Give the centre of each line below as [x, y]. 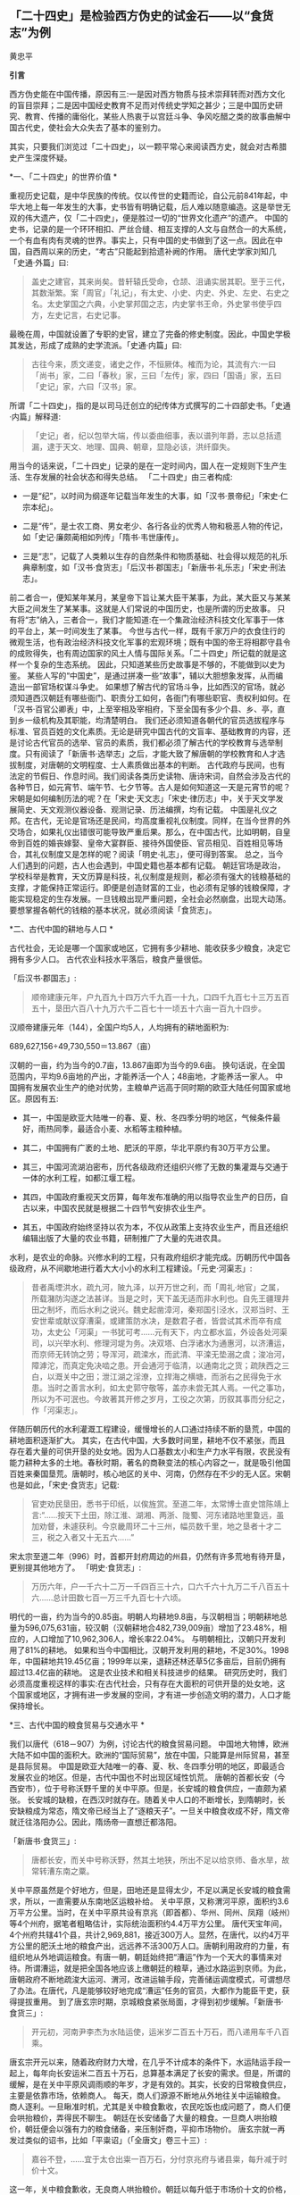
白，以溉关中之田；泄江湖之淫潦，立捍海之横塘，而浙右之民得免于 [152, 1376]
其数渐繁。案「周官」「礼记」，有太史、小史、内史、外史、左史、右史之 [160, 292]
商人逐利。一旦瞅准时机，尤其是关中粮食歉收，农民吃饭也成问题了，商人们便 [150, 2107]
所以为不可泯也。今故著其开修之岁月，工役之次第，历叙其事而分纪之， [160, 1398]
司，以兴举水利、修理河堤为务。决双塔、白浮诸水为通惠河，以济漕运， [160, 1343]
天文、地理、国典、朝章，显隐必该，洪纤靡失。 [148, 447]
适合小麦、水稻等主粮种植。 [136, 1129]
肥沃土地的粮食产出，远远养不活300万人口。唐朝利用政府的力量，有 [165, 1946]
